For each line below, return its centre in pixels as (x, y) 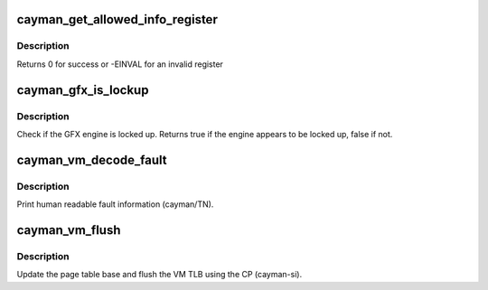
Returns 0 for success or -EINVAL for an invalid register (120, 64)
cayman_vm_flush (69, 230)
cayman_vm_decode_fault (92, 159)
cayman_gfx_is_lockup (83, 90)
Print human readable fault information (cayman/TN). (115, 204)
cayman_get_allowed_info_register (117, 19)
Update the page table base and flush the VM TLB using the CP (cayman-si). (160, 275)
